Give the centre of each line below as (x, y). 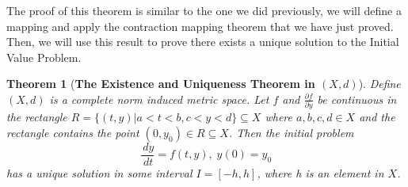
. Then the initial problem (291, 132)
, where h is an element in (320, 172)
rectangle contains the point (73, 132)
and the (377, 117)
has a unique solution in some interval (99, 172)
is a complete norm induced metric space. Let (159, 99)
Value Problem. (44, 57)
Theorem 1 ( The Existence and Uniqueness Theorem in (161, 84)
